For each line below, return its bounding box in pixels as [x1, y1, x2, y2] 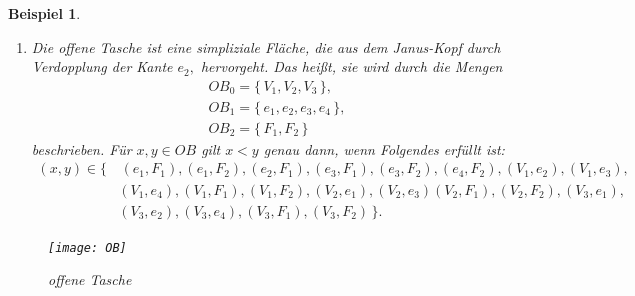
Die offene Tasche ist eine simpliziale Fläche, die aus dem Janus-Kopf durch [31, 36, 501, 57]
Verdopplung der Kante [31, 56, 173, 77]
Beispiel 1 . [8, 3, 81, 23]
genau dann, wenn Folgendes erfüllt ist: [263, 138, 505, 159]
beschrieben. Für [31, 138, 132, 159]
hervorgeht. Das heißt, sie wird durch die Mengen [200, 56, 503, 77]
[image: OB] [48, 240, 127, 255]
